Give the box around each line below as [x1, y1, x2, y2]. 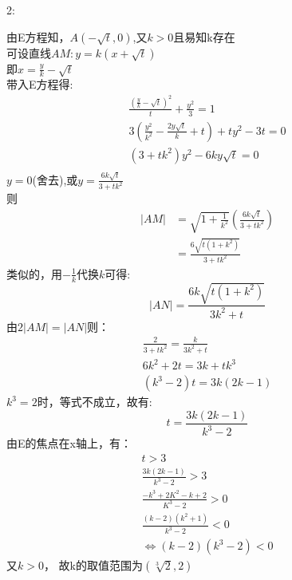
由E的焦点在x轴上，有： [6, 435, 132, 452]
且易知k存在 [173, 28, 235, 45]
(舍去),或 [32, 171, 78, 187]
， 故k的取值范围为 [43, 557, 144, 574]
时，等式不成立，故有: [37, 393, 152, 410]
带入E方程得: [6, 76, 73, 93]
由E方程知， [6, 28, 70, 45]
